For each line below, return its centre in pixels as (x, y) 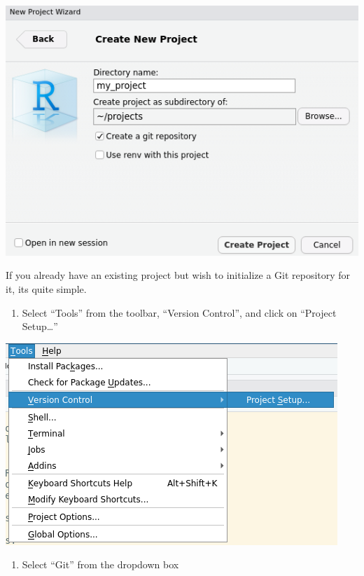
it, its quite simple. (46, 288)
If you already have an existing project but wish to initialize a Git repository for (178, 275)
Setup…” (40, 326)
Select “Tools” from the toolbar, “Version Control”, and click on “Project (179, 312)
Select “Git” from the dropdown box (100, 564)
